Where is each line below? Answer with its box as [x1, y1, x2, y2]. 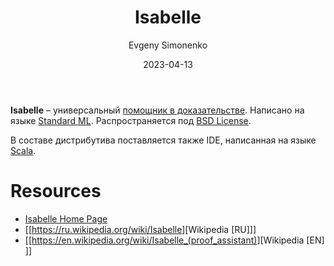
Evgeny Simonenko [128, 39, 208, 51]
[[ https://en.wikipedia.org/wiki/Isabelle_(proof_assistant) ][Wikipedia [24, 234, 305, 246]
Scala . [10, 144, 37, 156]
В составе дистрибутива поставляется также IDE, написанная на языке [10, 134, 317, 146]
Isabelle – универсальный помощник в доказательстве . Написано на [10, 104, 305, 116]
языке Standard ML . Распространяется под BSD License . [10, 114, 252, 126]
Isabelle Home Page [24, 212, 108, 225]
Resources [10, 180, 102, 203]
